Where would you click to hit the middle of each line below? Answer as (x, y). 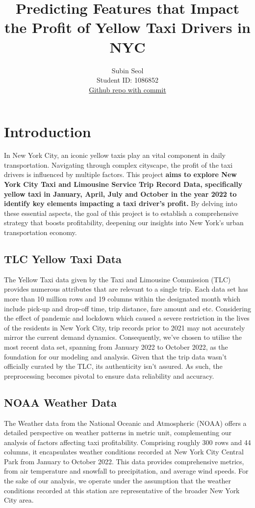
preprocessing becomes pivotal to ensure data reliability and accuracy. (109, 375)
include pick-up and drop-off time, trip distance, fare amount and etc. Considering (127, 308)
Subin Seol (127, 70)
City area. (19, 500)
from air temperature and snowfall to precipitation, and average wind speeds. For (126, 471)
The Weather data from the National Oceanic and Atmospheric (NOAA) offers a (125, 423)
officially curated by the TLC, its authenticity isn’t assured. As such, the (113, 366)
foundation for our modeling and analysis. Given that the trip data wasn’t (115, 356)
